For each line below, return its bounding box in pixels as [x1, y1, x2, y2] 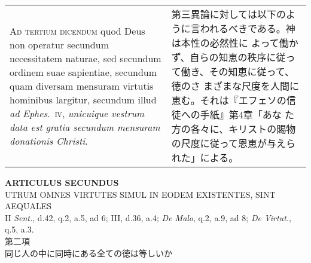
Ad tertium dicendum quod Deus [10, 23, 145, 38]
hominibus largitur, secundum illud [10, 92, 157, 106]
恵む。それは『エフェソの [171, 93, 286, 107]
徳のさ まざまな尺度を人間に [171, 79, 300, 93]
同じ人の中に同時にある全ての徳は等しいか [5, 246, 172, 259]
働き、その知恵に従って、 [181, 65, 295, 78]
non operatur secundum [10, 37, 109, 51]
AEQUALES [5, 200, 51, 212]
